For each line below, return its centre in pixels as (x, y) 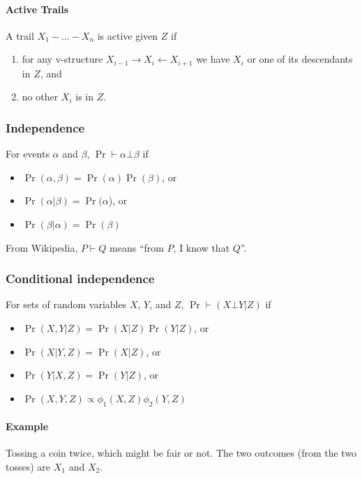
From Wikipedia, (42, 247)
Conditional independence (80, 279)
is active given (128, 35)
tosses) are (28, 466)
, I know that (202, 247)
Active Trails (37, 9)
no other (40, 97)
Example (27, 426)
